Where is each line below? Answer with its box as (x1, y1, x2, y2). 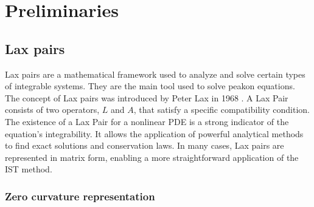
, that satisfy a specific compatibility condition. (133, 103, 310, 116)
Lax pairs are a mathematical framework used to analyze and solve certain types (5, 67, 305, 80)
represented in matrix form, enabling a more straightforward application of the (5, 151, 299, 163)
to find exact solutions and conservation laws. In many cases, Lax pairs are (5, 139, 284, 152)
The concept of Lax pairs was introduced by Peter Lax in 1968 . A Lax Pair (5, 91, 288, 104)
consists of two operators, (5, 103, 100, 116)
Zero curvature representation (5, 188, 155, 203)
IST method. (5, 163, 52, 175)
